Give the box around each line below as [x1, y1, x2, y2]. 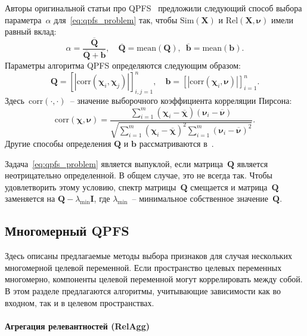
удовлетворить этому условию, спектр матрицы [5, 180, 176, 193]
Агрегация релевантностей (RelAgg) [5, 319, 150, 332]
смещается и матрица [190, 180, 268, 193]
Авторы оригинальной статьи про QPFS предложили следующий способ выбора [5, 2, 302, 14]
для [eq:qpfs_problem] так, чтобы [54, 13, 178, 26]
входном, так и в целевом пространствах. [5, 296, 154, 309]
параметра [5, 13, 42, 26]
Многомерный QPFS [5, 221, 129, 240]
